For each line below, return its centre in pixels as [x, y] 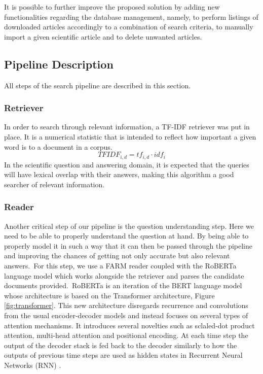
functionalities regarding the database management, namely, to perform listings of [131, 16]
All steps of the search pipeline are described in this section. [98, 85]
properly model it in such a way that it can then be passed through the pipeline [128, 245]
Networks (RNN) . [33, 365]
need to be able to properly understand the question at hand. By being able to [126, 236]
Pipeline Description [59, 64]
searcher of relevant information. [54, 184]
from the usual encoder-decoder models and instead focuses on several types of [126, 315]
